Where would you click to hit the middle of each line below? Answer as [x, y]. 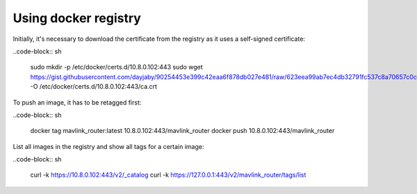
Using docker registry [77, 18]
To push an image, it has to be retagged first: [77, 102]
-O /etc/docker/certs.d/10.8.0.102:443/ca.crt [94, 87]
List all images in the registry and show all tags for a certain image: [108, 146]
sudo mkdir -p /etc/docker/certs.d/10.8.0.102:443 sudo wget [116, 67]
